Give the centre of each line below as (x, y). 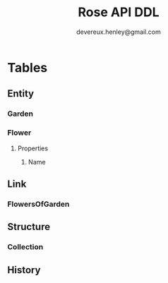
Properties (32, 148)
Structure (29, 227)
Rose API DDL (119, 12)
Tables (28, 67)
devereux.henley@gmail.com (119, 32)
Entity (21, 94)
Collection (25, 247)
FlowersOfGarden (38, 204)
